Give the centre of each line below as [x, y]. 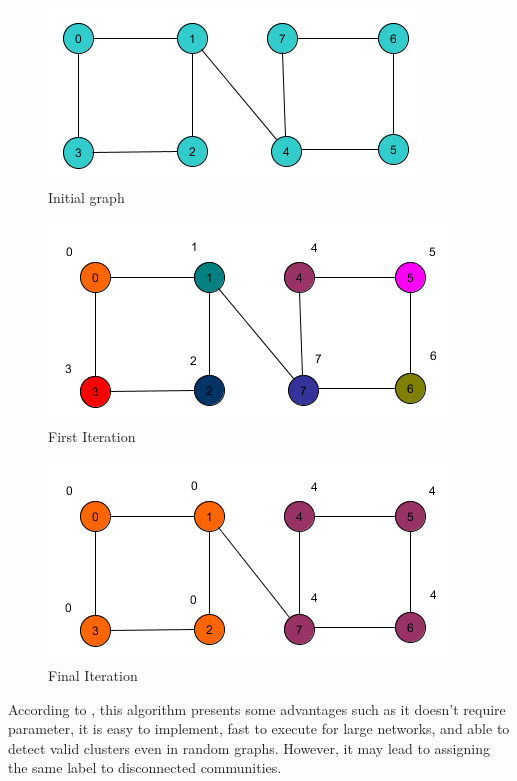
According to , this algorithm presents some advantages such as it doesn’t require [257, 708]
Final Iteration [93, 674]
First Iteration [92, 435]
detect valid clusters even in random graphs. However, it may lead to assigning [249, 747]
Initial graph [86, 196]
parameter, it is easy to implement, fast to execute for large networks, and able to [259, 728]
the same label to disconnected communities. [145, 767]
